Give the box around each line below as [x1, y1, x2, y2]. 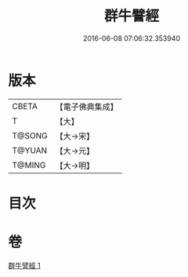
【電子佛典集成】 [55, 101, 119, 112]
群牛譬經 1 [8, 261, 41, 270]
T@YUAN [12, 144, 48, 155]
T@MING [12, 159, 46, 170]
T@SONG [12, 130, 49, 141]
